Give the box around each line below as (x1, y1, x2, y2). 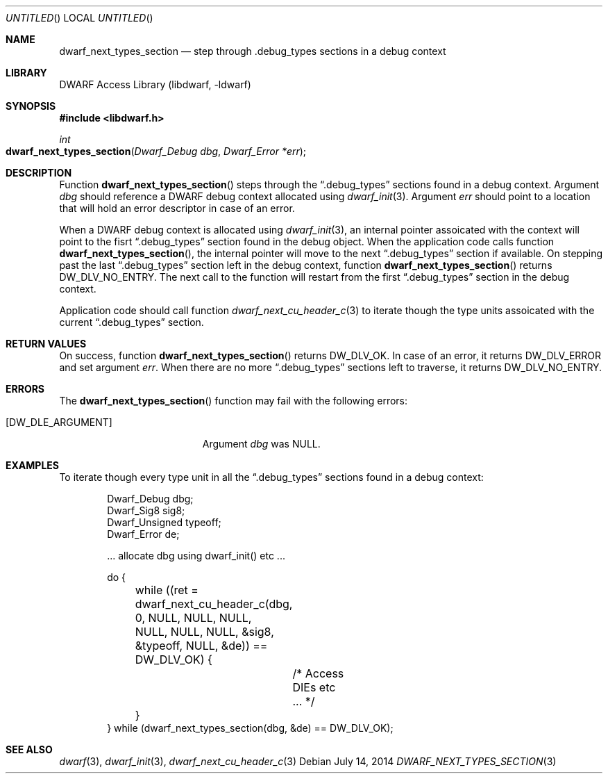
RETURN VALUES (6, 338, 87, 350)
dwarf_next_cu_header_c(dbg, (135, 597, 293, 611)
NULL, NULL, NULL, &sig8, (135, 625, 274, 639)
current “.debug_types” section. (59, 316, 204, 328)
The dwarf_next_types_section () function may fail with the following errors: (59, 395, 408, 407)
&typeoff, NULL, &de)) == (135, 639, 268, 653)
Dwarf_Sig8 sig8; (107, 505, 185, 516)
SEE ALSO (6, 744, 53, 755)
